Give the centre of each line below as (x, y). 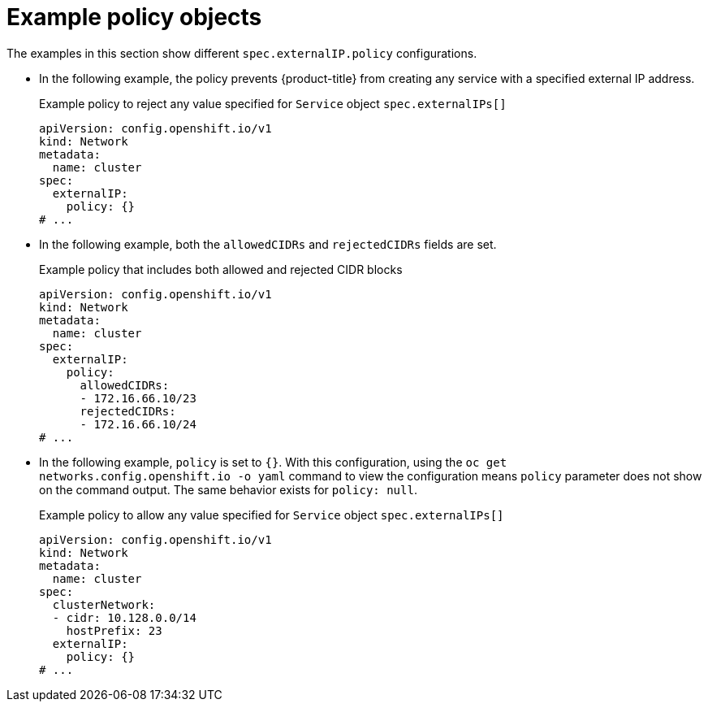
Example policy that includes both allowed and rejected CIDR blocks (221, 269)
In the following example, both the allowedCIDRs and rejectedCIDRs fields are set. (268, 244)
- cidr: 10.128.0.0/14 (124, 617)
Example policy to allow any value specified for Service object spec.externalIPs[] (272, 515)
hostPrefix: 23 (114, 630)
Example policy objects (134, 17)
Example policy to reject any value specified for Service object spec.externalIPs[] (273, 103)
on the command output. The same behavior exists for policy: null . (228, 489)
